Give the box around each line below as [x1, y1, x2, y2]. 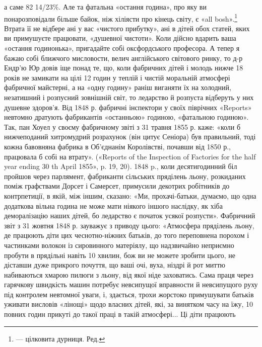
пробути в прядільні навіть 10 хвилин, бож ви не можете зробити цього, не [4, 249, 236, 260]
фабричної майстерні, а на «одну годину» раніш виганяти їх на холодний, [4, 82, 231, 93]
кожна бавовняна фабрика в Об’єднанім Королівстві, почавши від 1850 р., [4, 141, 231, 151]
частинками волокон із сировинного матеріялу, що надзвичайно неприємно [4, 239, 234, 250]
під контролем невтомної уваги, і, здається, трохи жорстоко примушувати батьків [4, 289, 254, 299]
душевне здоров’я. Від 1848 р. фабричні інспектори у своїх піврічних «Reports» [4, 102, 252, 112]
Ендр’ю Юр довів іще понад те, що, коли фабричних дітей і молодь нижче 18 [4, 62, 243, 73]
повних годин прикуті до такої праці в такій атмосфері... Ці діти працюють [4, 309, 236, 319]
